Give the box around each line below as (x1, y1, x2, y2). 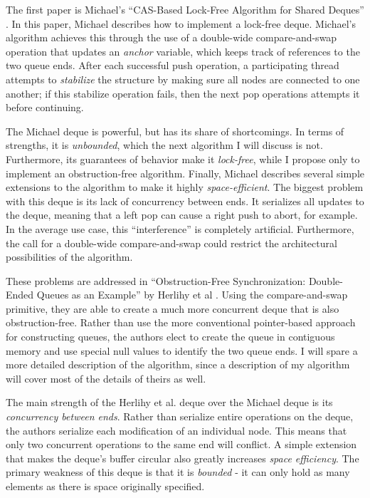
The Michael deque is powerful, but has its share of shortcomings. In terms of (6, 123, 344, 138)
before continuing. (6, 100, 84, 115)
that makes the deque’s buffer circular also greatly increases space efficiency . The (6, 450, 359, 465)
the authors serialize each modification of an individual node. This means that (6, 422, 347, 437)
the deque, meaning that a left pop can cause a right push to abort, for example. (6, 207, 358, 222)
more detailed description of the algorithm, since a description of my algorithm (6, 357, 350, 372)
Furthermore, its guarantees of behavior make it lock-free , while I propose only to (6, 151, 360, 166)
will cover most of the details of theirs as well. (6, 370, 206, 385)
